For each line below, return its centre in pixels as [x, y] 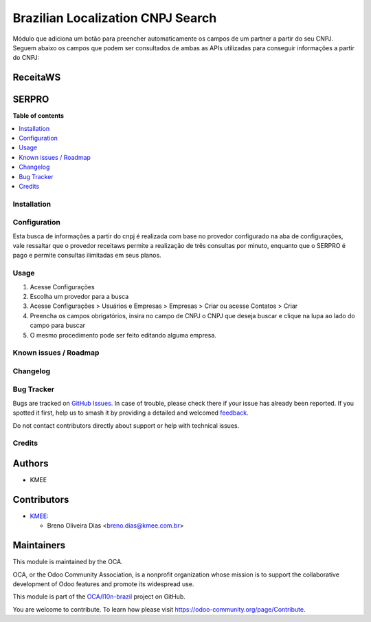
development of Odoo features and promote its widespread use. [103, 584]
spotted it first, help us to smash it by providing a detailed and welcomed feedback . [131, 413]
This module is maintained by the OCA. [68, 562]
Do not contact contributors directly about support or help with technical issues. [126, 425]
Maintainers [39, 545]
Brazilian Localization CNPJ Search [115, 18]
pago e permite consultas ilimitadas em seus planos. [87, 256]
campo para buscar [58, 325]
